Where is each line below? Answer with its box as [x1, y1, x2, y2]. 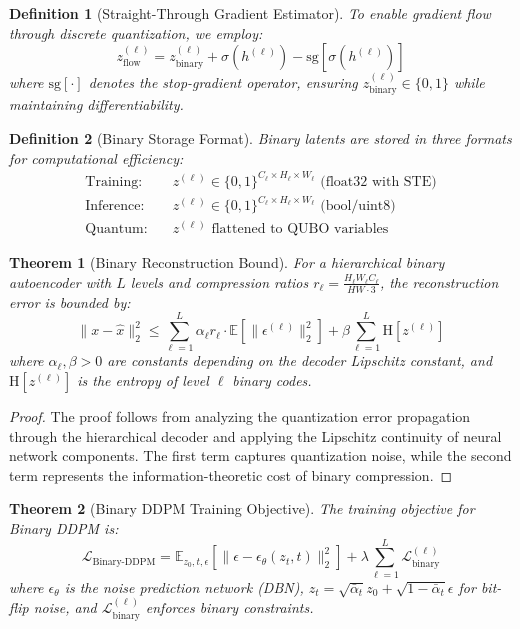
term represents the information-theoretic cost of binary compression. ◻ [9, 464, 453, 485]
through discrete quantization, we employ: [9, 22, 263, 43]
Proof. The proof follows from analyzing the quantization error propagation [9, 406, 471, 427]
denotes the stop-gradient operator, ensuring [88, 72, 358, 92]
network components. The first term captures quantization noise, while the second [9, 445, 512, 466]
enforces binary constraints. [145, 597, 314, 618]
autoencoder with [9, 271, 112, 292]
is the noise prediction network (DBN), [64, 576, 304, 597]
